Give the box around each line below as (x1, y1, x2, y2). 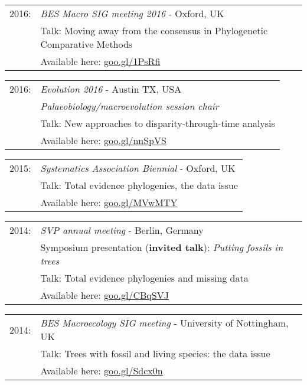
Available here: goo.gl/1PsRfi (40, 54, 161, 68)
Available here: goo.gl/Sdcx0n (40, 364, 163, 377)
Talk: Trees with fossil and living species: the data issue (40, 347, 270, 360)
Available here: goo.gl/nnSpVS (40, 133, 166, 147)
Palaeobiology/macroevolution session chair (40, 99, 219, 113)
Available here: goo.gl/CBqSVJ (40, 288, 169, 302)
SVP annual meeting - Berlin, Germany (40, 223, 204, 237)
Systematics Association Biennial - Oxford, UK (40, 161, 236, 175)
